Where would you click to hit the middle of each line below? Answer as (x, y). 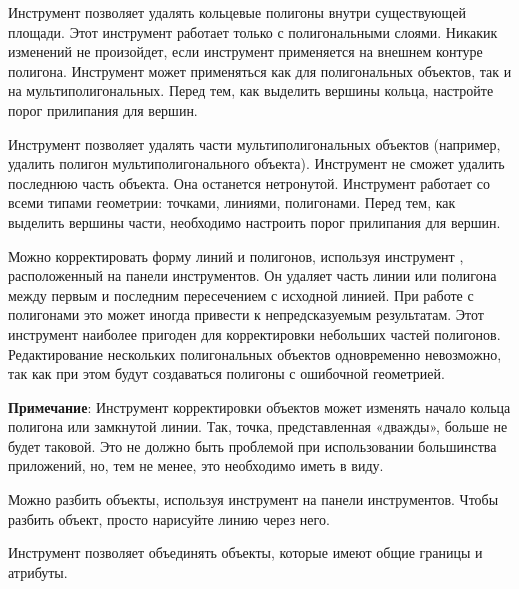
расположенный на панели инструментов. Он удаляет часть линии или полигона (252, 275)
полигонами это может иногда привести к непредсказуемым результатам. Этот (246, 314)
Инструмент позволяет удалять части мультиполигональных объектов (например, (254, 143)
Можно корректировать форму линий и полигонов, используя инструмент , (236, 255)
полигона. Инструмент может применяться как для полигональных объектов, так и (260, 70)
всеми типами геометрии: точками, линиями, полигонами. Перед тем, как (232, 202)
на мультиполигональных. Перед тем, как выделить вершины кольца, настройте (251, 90)
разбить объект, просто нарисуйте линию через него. (169, 518)
